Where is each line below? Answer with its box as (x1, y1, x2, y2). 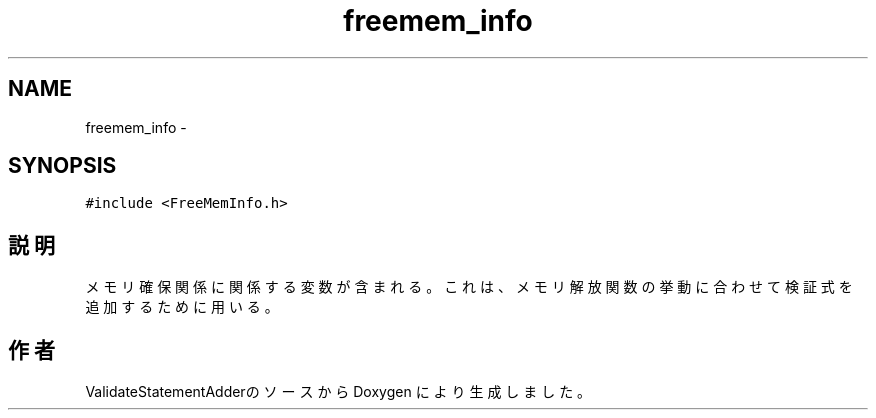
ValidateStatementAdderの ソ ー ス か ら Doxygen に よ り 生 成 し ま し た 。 (85, 383, 592, 401)
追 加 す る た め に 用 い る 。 (85, 298, 279, 316)
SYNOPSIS (8, 153, 117, 179)
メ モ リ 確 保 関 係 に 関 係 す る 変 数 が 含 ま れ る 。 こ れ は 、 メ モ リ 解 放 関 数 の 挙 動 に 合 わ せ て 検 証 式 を (85, 278, 853, 296)
